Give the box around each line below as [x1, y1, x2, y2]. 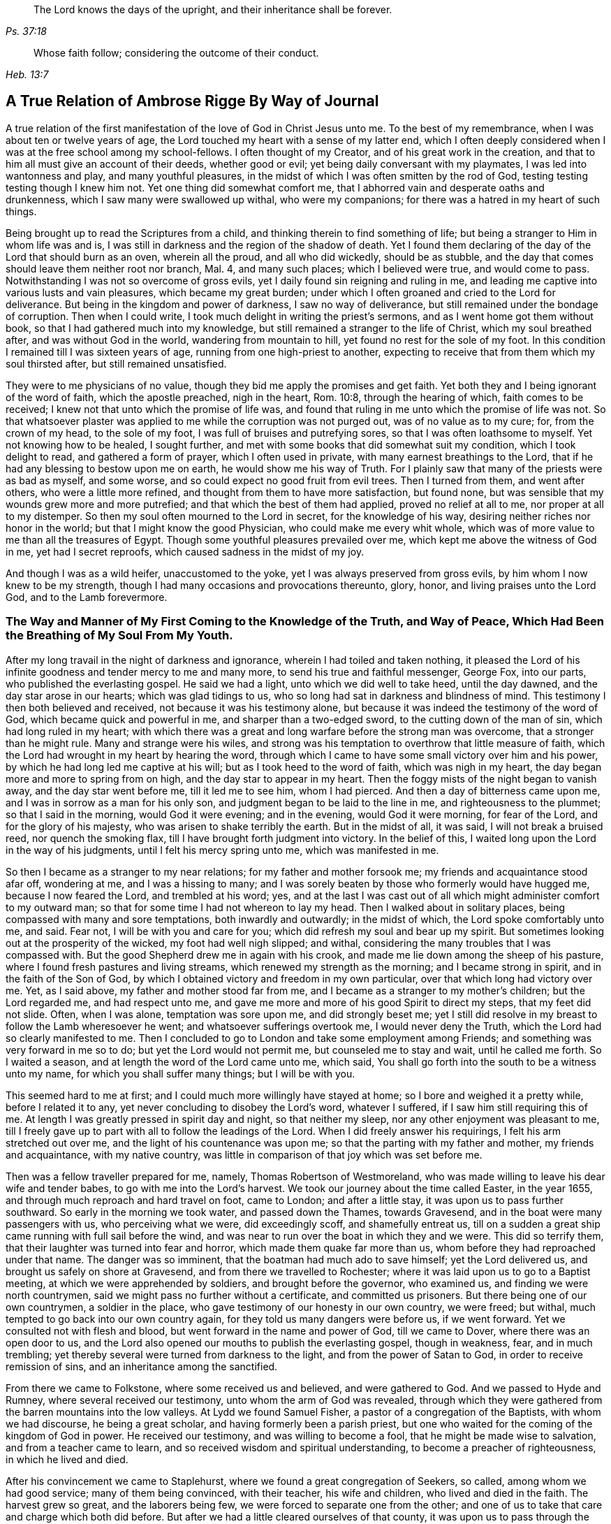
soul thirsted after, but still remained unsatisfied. [6, 357, 227, 370]
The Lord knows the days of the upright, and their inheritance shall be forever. [34, 3, 392, 15]
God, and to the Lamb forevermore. [6, 590, 168, 603]
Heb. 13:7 [6, 68, 49, 80]
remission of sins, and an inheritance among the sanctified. [6, 1360, 278, 1372]
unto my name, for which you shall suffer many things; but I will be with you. [6, 1067, 355, 1080]
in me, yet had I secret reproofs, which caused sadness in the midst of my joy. [6, 545, 365, 558]
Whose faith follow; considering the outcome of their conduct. [34, 47, 319, 59]
